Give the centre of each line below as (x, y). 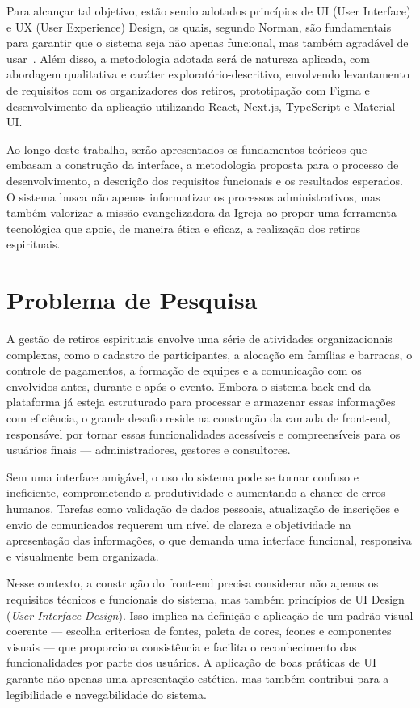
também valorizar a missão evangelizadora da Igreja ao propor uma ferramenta (202, 212)
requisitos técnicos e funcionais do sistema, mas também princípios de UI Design (206, 598)
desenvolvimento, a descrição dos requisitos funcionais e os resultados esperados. (205, 180)
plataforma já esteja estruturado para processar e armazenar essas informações (201, 402)
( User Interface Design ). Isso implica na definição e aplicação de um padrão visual (210, 615)
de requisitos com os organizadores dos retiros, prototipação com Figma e (188, 89)
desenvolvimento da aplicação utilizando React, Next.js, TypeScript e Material (201, 106)
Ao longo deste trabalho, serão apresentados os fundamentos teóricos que (187, 148)
